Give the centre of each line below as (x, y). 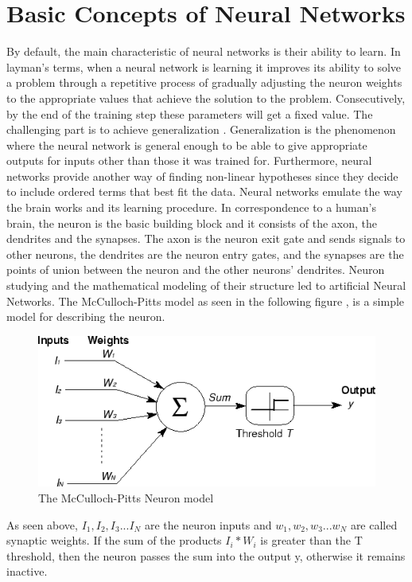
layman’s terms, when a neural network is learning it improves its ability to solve (204, 66)
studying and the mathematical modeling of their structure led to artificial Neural (206, 285)
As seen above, (42, 524)
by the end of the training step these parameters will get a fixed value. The (190, 113)
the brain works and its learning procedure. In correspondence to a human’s (191, 207)
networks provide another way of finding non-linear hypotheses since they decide (202, 176)
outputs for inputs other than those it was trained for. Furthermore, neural (189, 160)
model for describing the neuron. (86, 316)
